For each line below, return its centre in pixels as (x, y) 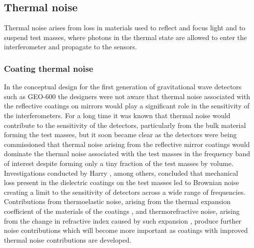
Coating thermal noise (49, 68)
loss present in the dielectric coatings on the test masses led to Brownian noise (122, 182)
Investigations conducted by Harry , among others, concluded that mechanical (121, 173)
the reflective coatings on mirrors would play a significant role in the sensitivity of (127, 106)
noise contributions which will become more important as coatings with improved (126, 230)
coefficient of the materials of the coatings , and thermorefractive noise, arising (122, 211)
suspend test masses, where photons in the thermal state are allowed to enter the (126, 37)
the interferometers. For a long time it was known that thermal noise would (117, 115)
